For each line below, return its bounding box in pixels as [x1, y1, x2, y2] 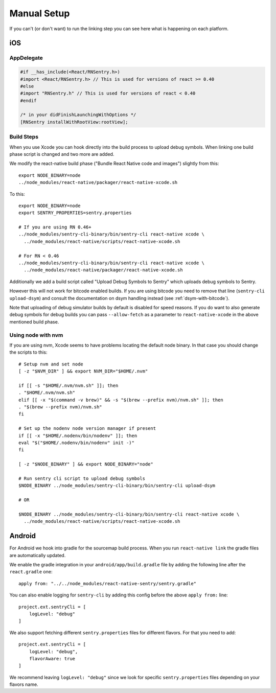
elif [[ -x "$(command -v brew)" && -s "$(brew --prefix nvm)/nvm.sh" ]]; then [18, 397, 223, 403]
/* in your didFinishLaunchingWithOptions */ [20, 112, 136, 118]
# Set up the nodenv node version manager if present [18, 426, 156, 431]
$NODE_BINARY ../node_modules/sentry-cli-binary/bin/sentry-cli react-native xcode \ [18, 511, 240, 517]
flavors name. [9, 681, 38, 687]
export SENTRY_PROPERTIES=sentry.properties [18, 210, 132, 216]
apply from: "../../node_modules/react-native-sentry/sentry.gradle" [18, 581, 197, 586]
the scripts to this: [9, 349, 48, 355]
